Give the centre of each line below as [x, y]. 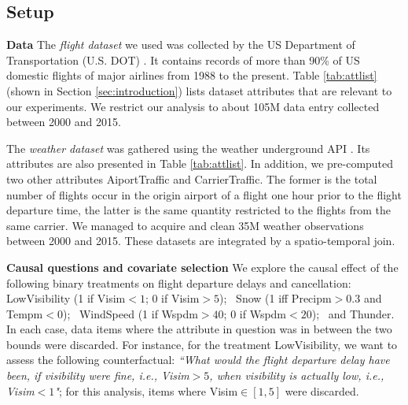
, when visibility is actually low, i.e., [297, 375]
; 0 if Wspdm [255, 313]
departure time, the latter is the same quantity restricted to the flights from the [198, 210]
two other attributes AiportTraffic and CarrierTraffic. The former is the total [192, 178]
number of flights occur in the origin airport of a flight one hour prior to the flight [204, 194]
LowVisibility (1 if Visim [66, 298]
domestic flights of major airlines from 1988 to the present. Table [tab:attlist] [192, 75]
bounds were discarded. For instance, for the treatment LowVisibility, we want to [202, 344]
